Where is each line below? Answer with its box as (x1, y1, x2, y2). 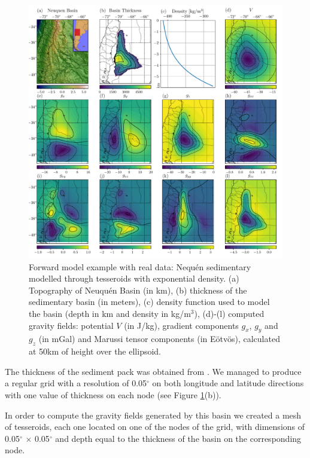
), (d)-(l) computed (194, 307, 265, 319)
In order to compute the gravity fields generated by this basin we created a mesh (5, 408, 302, 421)
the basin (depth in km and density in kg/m (29, 307, 191, 319)
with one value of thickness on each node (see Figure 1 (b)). (5, 388, 221, 401)
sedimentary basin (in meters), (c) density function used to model (29, 295, 270, 308)
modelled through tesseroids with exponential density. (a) (29, 272, 239, 285)
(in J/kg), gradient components (124, 319, 239, 331)
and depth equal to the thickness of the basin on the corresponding (55, 432, 302, 444)
